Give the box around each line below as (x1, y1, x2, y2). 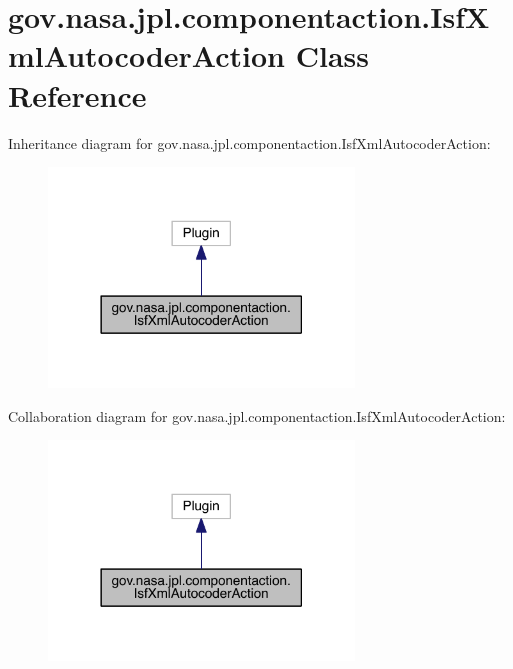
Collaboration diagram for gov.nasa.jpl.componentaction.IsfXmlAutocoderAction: (8, 405, 506, 426)
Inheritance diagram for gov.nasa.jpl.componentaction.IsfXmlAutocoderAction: (8, 132, 491, 153)
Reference (8, 74, 147, 115)
